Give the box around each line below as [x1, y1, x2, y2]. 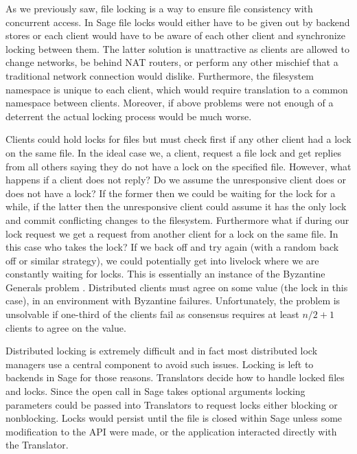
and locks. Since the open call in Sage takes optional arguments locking [5, 384, 306, 398]
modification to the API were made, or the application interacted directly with [5, 424, 337, 438]
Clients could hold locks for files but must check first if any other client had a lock [5, 132, 352, 146]
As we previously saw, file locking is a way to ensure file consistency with [5, 1, 313, 15]
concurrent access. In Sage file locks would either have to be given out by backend [5, 14, 350, 29]
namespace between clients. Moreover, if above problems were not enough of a [5, 95, 334, 110]
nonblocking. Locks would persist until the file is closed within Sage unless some [5, 411, 343, 425]
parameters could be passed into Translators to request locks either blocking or [5, 397, 338, 411]
